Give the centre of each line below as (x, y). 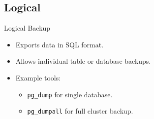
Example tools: (38, 77)
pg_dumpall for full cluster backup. (80, 111)
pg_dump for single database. (70, 94)
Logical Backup (27, 28)
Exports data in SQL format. (60, 44)
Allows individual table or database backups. (83, 61)
